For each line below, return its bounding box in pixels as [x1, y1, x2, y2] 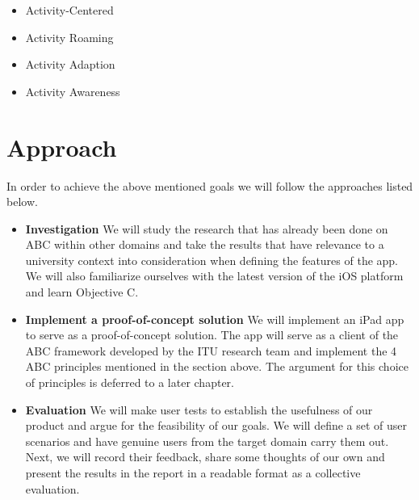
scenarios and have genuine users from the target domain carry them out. [25, 432, 389, 449]
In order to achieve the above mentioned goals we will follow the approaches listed [6, 177, 413, 194]
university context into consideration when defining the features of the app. [25, 251, 399, 268]
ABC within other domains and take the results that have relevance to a [25, 236, 384, 253]
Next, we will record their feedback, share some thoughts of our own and [25, 448, 385, 465]
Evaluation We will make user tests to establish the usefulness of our [25, 401, 373, 418]
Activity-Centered [25, 2, 114, 18]
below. [6, 193, 38, 210]
